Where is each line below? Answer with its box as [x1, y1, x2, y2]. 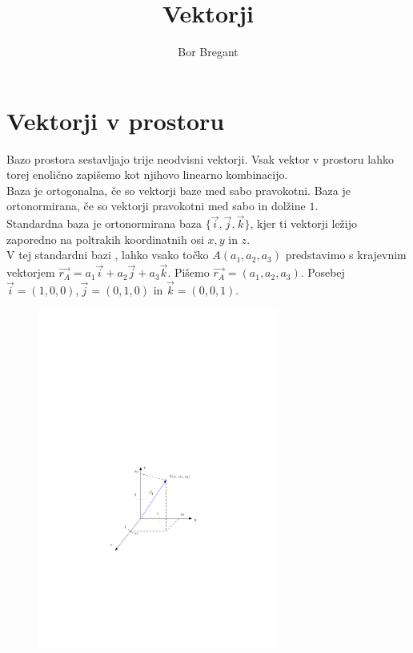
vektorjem [6, 264, 55, 281]
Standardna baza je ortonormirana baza [6, 215, 202, 232]
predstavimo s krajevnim [285, 246, 407, 263]
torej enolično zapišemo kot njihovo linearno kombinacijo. [6, 166, 288, 183]
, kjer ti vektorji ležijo [250, 215, 357, 232]
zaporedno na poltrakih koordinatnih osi [6, 230, 204, 247]
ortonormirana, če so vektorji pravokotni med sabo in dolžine [6, 197, 306, 214]
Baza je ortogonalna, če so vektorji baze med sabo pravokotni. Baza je [6, 181, 351, 198]
